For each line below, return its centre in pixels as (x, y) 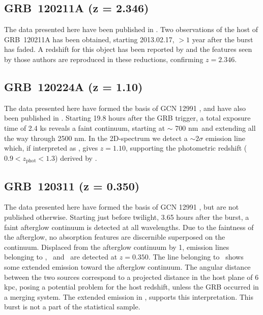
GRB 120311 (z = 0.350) (72, 185)
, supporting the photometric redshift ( (186, 148)
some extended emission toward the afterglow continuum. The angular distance (127, 266)
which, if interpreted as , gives (51, 148)
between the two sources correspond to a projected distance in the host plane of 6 (131, 277)
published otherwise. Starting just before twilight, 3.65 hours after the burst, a (127, 217)
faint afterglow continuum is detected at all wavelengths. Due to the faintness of (129, 227)
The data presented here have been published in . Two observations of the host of (131, 29)
